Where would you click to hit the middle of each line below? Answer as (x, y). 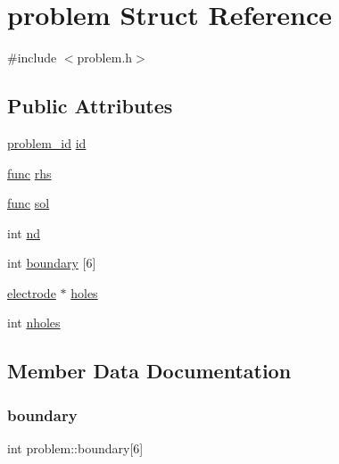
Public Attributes (90, 106)
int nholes (34, 323)
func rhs (29, 173)
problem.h (105, 58)
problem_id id (47, 142)
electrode (32, 292)
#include (32, 58)
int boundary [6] (52, 263)
